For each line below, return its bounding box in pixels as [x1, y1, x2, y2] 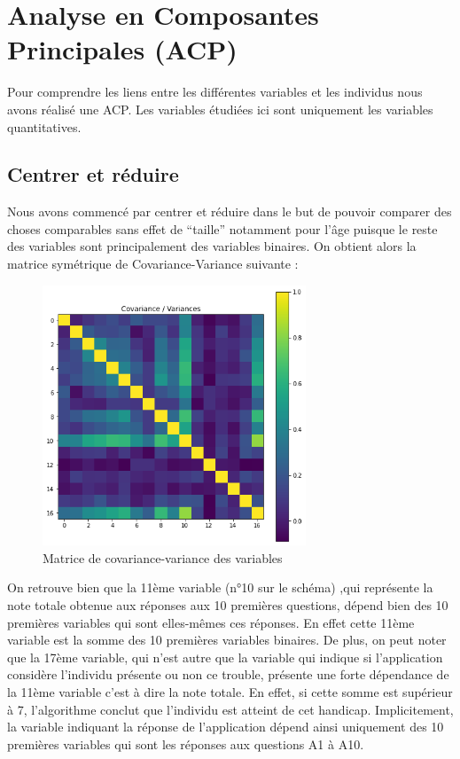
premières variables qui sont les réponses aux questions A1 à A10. [7, 734, 364, 753]
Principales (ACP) [7, 31, 238, 67]
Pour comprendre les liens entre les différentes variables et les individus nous [7, 82, 423, 101]
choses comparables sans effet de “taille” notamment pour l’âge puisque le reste [7, 219, 438, 238]
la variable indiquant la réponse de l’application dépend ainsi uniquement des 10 [7, 717, 444, 736]
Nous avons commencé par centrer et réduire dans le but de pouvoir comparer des [7, 202, 452, 221]
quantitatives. [7, 117, 82, 136]
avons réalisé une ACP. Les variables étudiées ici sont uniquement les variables [7, 99, 433, 118]
